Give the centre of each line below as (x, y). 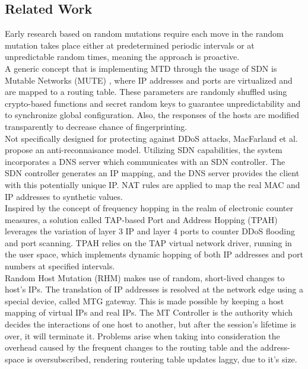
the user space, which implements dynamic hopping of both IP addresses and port (154, 254)
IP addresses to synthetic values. (64, 196)
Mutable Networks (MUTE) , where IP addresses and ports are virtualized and (149, 80)
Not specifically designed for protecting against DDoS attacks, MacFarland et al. (151, 138)
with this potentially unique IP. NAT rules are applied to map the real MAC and (153, 184)
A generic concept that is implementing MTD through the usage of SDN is (141, 68)
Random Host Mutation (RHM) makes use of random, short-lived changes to (145, 277)
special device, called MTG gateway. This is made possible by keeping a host (145, 300)
